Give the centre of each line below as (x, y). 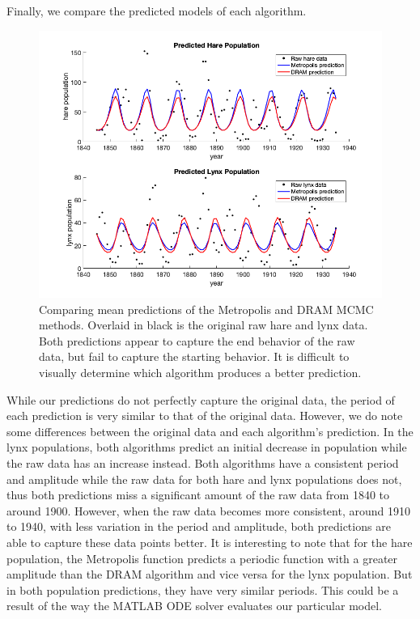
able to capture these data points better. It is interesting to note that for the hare (210, 543)
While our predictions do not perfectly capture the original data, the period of (201, 399)
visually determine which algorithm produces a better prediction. (200, 373)
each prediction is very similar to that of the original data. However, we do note (205, 415)
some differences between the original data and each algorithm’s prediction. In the (210, 431)
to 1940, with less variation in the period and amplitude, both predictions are (199, 526)
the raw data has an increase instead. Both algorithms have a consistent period (203, 463)
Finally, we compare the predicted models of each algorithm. (157, 11)
